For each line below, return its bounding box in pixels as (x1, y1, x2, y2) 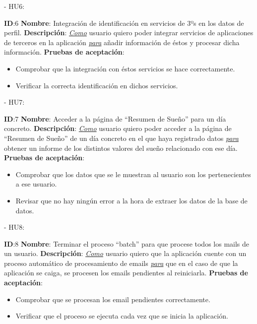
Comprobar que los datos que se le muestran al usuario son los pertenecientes (15, 169, 251, 179)
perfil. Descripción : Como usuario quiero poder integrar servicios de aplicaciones (4, 27, 254, 38)
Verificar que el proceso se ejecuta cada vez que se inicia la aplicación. (15, 311, 228, 321)
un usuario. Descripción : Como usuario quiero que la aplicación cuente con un (4, 248, 247, 259)
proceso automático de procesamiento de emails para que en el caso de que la (4, 258, 238, 268)
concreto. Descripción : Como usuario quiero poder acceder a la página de (4, 123, 232, 133)
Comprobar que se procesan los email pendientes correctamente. (15, 294, 210, 304)
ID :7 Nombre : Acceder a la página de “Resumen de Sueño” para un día (4, 113, 226, 124)
